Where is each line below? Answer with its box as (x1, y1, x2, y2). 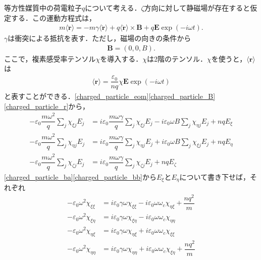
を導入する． (100, 53, 143, 64)
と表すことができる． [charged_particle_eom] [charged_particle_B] (4, 91, 216, 101)
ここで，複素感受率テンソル (4, 53, 96, 64)
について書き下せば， (179, 171, 250, 182)
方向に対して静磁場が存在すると (144, 3, 250, 13)
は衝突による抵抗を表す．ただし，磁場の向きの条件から (8, 33, 191, 43)
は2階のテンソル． (146, 53, 207, 64)
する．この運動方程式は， (11, 12, 96, 23)
